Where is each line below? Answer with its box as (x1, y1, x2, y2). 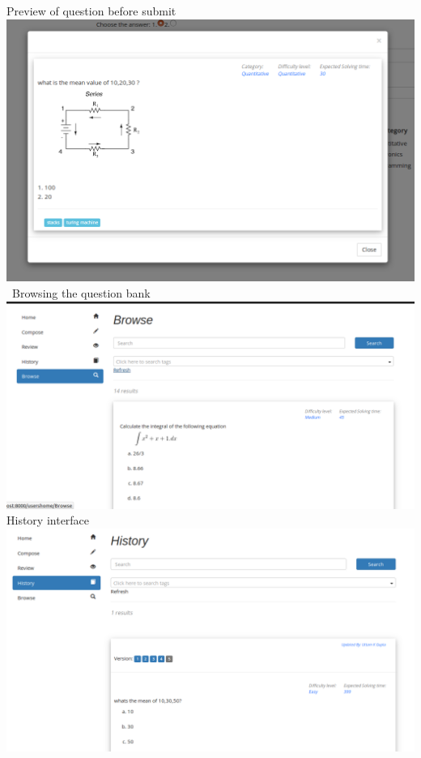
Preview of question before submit (6, 2, 176, 19)
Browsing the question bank (11, 284, 151, 301)
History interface (6, 512, 90, 529)
